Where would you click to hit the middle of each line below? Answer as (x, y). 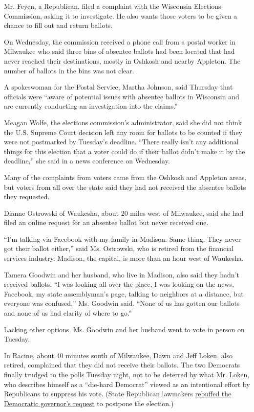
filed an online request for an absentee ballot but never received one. (106, 222)
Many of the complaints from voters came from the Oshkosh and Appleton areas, (125, 177)
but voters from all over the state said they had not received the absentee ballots (125, 187)
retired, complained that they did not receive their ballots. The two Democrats (122, 365)
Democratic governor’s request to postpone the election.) (89, 403)
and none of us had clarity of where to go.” (68, 313)
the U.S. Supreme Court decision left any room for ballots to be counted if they (123, 132)
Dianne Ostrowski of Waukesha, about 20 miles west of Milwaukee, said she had (124, 213)
